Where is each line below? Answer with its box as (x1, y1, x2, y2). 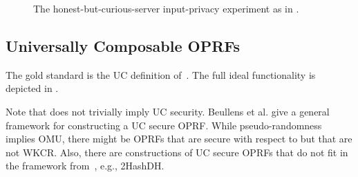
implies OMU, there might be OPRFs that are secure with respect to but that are (6, 131, 352, 146)
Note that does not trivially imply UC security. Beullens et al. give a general (6, 104, 330, 118)
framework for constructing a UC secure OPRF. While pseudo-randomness (6, 118, 322, 132)
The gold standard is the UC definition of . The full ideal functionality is (6, 67, 316, 82)
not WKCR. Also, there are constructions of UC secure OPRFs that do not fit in (6, 145, 348, 159)
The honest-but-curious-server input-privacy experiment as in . (33, 1, 299, 15)
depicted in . (6, 81, 59, 95)
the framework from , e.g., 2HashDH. (6, 158, 164, 173)
